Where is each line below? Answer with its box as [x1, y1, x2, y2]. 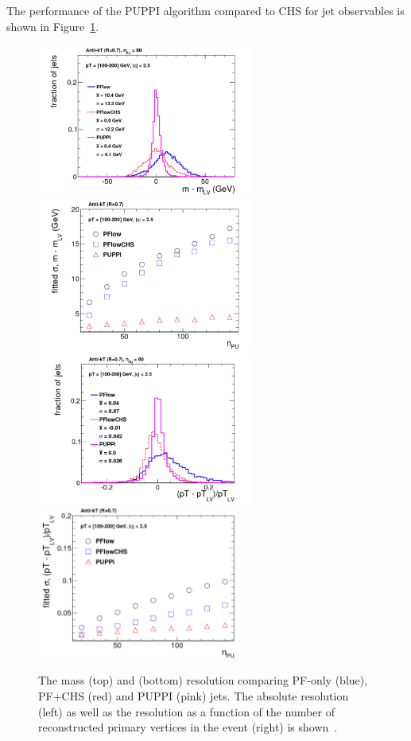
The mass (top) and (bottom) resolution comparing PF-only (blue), [38, 672, 368, 688]
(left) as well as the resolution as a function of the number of [38, 703, 335, 720]
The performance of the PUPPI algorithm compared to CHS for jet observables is [6, 2, 405, 18]
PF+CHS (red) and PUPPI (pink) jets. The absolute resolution [38, 688, 349, 704]
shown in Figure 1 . [6, 18, 99, 34]
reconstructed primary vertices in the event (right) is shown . [38, 719, 338, 735]
